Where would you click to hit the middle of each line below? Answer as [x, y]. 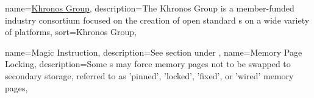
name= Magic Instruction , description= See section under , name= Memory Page [154, 52]
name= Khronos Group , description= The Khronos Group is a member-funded [150, 8]
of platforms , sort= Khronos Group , [71, 32]
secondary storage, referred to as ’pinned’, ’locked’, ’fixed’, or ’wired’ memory [149, 75]
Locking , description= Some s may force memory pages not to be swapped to [148, 64]
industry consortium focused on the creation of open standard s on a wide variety [157, 20]
